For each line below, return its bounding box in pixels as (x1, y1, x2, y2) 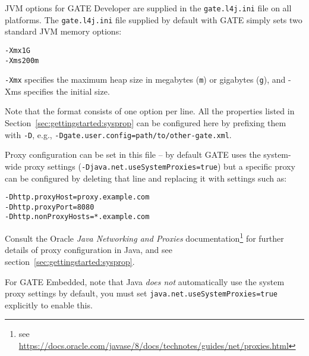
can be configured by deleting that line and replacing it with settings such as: (5, 171, 287, 184)
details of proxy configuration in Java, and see (5, 243, 173, 256)
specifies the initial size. (24, 85, 110, 97)
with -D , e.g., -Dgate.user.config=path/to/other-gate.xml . (5, 128, 232, 140)
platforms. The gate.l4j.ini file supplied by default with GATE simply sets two (5, 13, 302, 26)
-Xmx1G (5, 46, 30, 55)
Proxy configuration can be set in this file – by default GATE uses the (5, 148, 261, 161)
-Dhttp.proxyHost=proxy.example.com (5, 193, 150, 202)
